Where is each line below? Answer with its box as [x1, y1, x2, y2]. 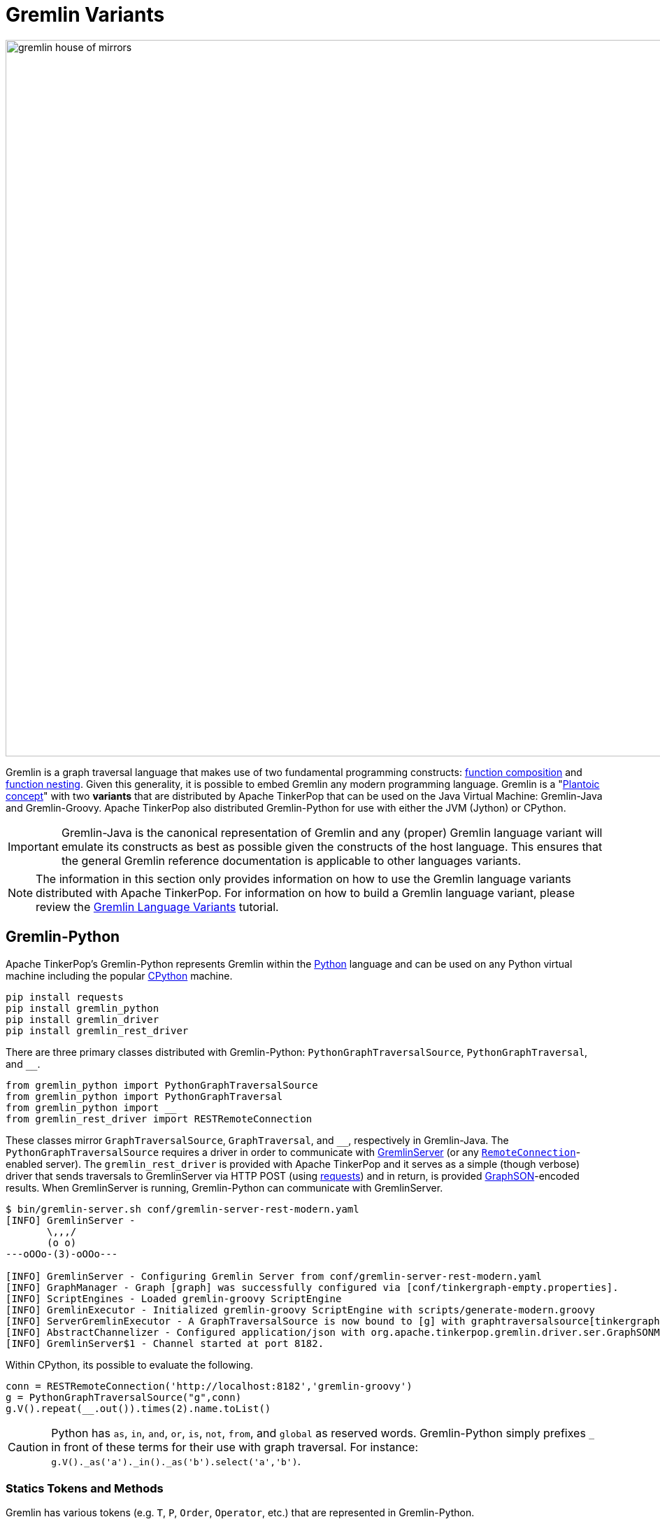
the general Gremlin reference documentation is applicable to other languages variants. [61, 853, 522, 868]
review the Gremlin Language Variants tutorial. [36, 899, 279, 914]
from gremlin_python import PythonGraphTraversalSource [6, 1079, 318, 1091]
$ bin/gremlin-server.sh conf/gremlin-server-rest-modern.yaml [6, 1203, 359, 1215]
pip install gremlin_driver [6, 1013, 159, 1025]
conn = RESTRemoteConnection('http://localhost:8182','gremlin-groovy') [6, 1380, 412, 1392]
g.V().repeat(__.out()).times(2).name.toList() [6, 1402, 271, 1414]
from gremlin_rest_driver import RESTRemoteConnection [6, 1113, 313, 1124]
